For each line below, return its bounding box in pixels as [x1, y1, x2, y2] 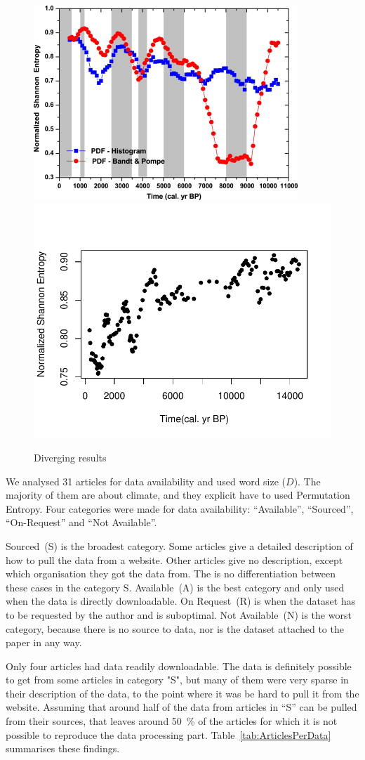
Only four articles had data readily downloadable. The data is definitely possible [6, 658, 352, 673]
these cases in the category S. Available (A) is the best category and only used [6, 579, 345, 594]
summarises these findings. [6, 741, 120, 756]
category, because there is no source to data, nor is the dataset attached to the [6, 621, 344, 636]
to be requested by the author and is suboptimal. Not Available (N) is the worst [6, 607, 352, 622]
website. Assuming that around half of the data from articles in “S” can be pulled [6, 700, 357, 714]
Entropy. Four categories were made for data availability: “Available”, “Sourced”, [6, 501, 354, 516]
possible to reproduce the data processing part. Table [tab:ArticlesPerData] [6, 727, 331, 742]
